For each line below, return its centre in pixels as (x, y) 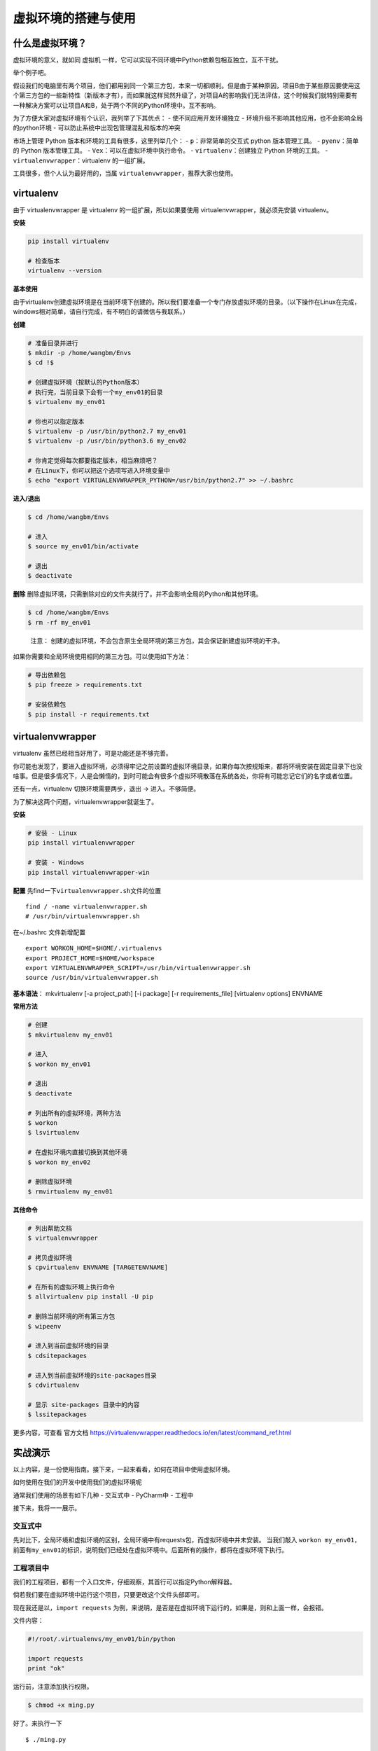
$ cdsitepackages (57, 1356)
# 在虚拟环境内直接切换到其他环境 (77, 1153)
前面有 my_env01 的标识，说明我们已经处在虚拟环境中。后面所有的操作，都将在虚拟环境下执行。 (150, 1550)
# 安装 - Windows (56, 863)
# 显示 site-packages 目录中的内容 (84, 1405)
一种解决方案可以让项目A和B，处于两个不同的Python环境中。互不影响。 (116, 105)
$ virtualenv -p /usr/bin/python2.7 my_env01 (107, 431)
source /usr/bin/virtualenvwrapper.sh (92, 978)
